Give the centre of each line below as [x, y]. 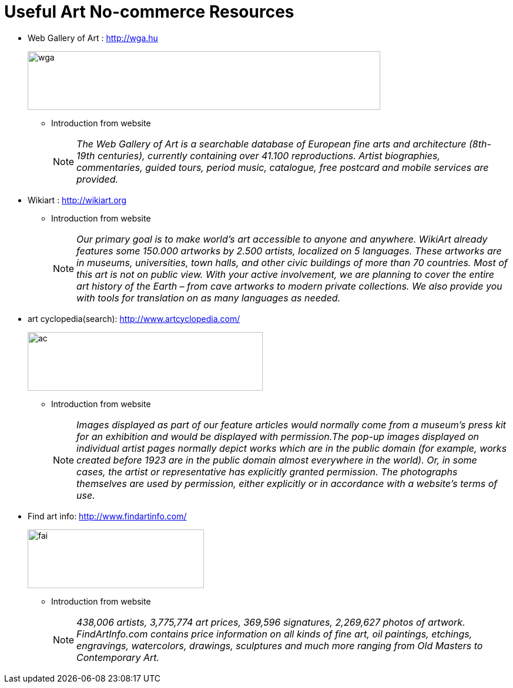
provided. [98, 179]
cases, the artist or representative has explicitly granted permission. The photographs [267, 471]
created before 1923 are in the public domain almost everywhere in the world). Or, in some [277, 460]
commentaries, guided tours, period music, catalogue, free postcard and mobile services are [283, 167]
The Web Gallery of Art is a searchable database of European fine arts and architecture [271, 144]
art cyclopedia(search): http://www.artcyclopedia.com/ [134, 318]
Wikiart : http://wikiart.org [77, 200]
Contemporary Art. [118, 657]
